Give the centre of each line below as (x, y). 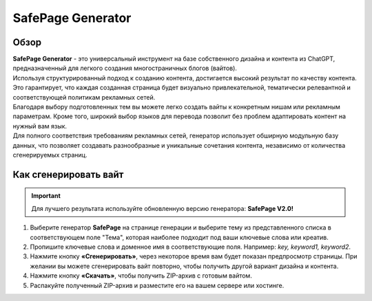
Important (46, 196)
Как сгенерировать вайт (68, 174)
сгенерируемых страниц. (50, 155)
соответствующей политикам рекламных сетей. (84, 97)
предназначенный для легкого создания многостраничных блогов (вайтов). (125, 68)
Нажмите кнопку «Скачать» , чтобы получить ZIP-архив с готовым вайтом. (141, 276)
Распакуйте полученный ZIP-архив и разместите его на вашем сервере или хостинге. (157, 285)
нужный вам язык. (40, 126)
